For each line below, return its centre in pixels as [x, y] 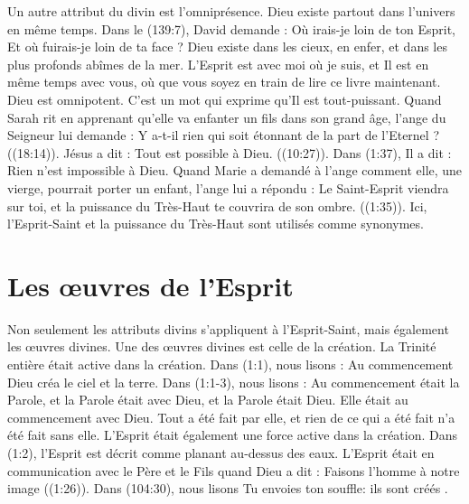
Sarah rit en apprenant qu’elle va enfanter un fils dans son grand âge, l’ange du [227, 117]
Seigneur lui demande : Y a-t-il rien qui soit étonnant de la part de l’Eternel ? [224, 135]
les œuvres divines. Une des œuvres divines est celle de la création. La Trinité [222, 346]
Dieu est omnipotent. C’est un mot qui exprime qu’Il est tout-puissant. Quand [225, 99]
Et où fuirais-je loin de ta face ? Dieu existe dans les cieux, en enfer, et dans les [227, 47]
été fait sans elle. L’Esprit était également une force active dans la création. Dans [233, 435]
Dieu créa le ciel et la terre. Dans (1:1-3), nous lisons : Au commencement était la [234, 382]
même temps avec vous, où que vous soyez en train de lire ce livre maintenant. [224, 82]
